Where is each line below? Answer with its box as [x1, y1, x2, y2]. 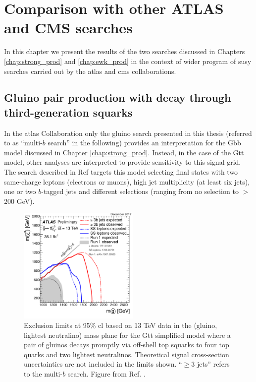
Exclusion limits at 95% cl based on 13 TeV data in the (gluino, [24, 320, 217, 330]
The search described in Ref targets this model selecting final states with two [4, 167, 238, 177]
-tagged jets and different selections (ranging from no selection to [41, 186, 239, 196]
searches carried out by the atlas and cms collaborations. [4, 65, 176, 76]
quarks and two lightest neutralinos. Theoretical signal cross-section [24, 349, 229, 359]
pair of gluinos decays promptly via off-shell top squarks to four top [24, 339, 229, 350]
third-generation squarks [4, 104, 133, 120]
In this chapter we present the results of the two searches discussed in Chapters [4, 46, 245, 57]
